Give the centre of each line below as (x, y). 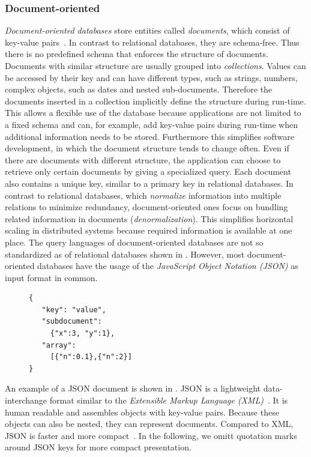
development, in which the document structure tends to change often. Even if (147, 148)
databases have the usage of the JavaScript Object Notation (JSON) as (168, 266)
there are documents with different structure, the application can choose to (143, 159)
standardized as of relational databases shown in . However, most (125, 254)
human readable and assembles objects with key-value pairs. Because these (142, 412)
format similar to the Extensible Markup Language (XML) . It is (169, 400)
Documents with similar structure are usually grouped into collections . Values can (155, 65)
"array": (59, 345)
